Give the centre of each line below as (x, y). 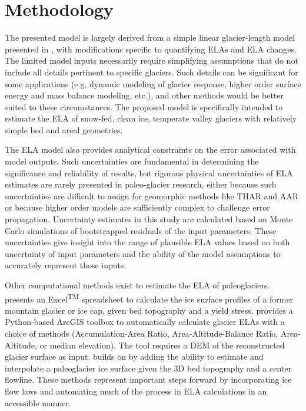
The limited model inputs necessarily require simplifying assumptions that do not (152, 60)
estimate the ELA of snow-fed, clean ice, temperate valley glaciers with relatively (151, 118)
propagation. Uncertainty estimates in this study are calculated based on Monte (149, 219)
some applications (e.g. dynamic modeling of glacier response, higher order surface (153, 83)
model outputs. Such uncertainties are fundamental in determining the (132, 161)
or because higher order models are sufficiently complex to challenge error (137, 207)
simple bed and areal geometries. (64, 129)
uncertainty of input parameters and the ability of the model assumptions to (143, 253)
